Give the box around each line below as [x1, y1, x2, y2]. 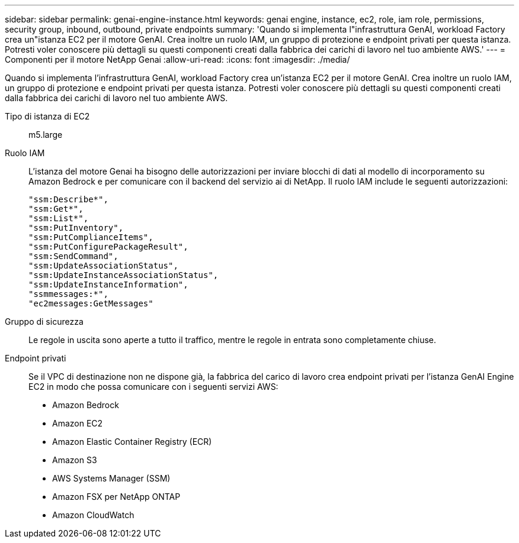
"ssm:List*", [28, 214, 89, 223]
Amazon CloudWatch [52, 510, 134, 520]
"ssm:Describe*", [28, 195, 108, 204]
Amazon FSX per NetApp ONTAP [52, 492, 181, 502]
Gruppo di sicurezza [5, 316, 84, 327]
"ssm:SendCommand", [28, 251, 118, 261]
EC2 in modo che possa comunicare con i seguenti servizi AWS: [28, 382, 278, 392]
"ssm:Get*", [28, 204, 84, 214]
